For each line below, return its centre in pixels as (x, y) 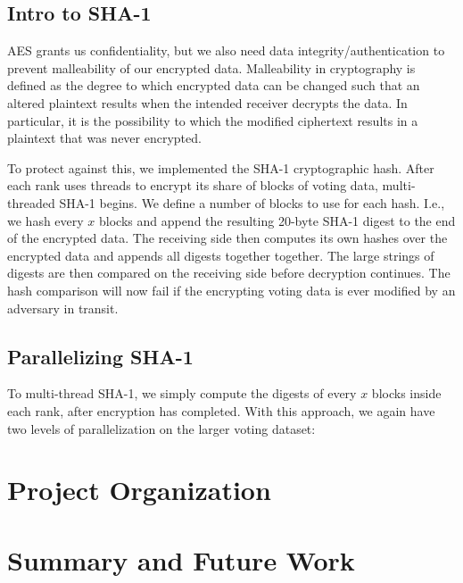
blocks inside (406, 393)
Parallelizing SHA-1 (100, 356)
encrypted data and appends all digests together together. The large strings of (221, 255)
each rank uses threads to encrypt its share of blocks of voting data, (193, 185)
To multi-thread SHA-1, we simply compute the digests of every (182, 393)
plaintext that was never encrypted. (104, 138)
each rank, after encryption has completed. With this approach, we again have (221, 410)
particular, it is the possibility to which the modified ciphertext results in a (213, 120)
